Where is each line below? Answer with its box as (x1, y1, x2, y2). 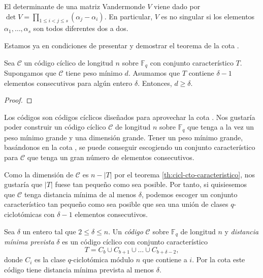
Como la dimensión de (4, 169, 74, 179)
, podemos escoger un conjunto (142, 189, 238, 199)
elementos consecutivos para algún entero (4, 77, 133, 88)
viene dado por (154, 1, 201, 11)
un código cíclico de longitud (24, 57, 113, 68)
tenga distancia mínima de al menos (24, 189, 137, 199)
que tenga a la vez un (187, 121, 254, 132)
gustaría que (4, 179, 43, 190)
